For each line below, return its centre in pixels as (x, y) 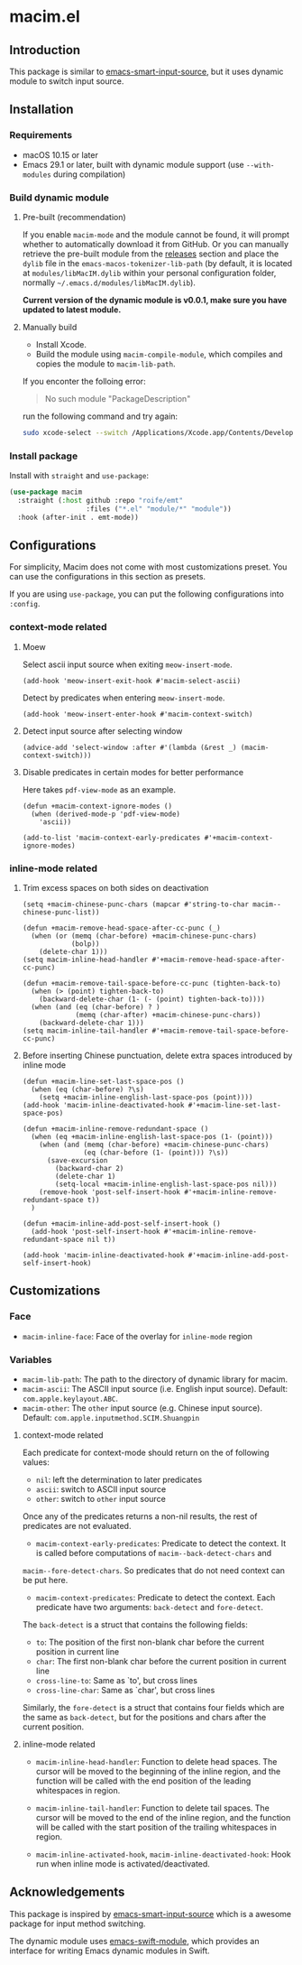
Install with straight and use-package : (79, 476)
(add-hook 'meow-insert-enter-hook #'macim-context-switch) (137, 714)
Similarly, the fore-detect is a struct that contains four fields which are (153, 1708)
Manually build (50, 327)
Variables (31, 1359)
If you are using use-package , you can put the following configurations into (146, 594)
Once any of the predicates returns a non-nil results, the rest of (140, 1516)
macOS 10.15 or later (60, 154)
